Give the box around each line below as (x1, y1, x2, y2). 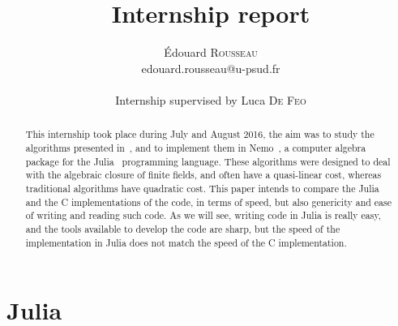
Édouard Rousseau (164, 44, 258, 61)
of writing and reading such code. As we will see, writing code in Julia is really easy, (25, 208, 382, 222)
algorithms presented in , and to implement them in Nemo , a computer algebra (25, 140, 366, 154)
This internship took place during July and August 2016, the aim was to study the (25, 127, 374, 141)
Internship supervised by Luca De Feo (115, 91, 306, 108)
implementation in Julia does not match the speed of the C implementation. (25, 235, 347, 249)
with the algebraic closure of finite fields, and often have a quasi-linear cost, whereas (25, 168, 382, 182)
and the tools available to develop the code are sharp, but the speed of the (25, 221, 340, 235)
